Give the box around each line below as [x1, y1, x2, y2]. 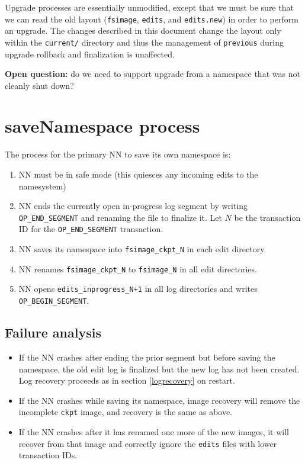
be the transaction [234, 211, 301, 223]
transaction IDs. [18, 449, 78, 461]
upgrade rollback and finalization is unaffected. [5, 47, 175, 60]
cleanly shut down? [5, 79, 74, 91]
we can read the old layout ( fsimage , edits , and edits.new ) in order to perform [5, 12, 298, 25]
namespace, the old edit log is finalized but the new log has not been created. [18, 362, 300, 375]
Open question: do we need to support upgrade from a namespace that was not [5, 67, 300, 80]
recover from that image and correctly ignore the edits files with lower [18, 437, 277, 449]
